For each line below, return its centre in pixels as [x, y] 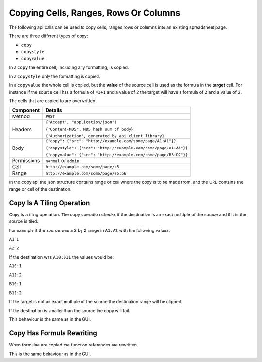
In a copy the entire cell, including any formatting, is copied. [69, 67]
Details [54, 110]
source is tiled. [24, 221]
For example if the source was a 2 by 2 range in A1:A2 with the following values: [90, 230]
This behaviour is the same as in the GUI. [50, 319]
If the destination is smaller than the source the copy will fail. [70, 311]
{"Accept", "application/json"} [81, 122]
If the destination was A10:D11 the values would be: [61, 257]
